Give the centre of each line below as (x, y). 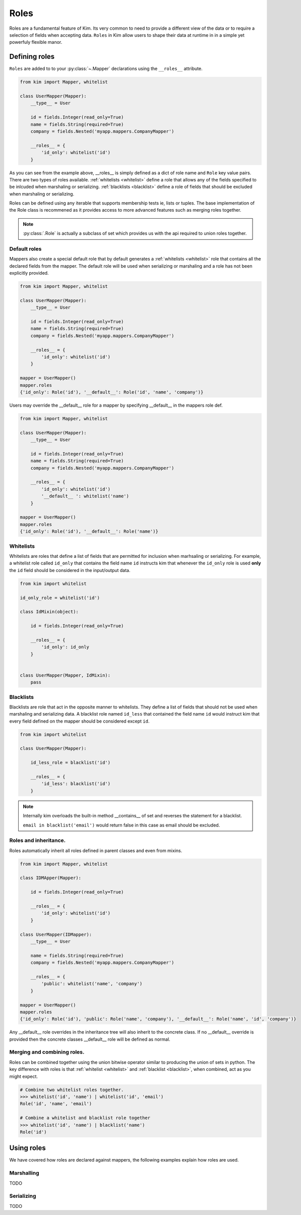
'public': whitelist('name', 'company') (92, 984)
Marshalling (24, 1173)
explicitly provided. (29, 273)
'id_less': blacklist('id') (76, 784)
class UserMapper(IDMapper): (56, 934)
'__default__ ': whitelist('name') (85, 496)
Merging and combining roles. (47, 1052)
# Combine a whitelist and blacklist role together (85, 1118)
